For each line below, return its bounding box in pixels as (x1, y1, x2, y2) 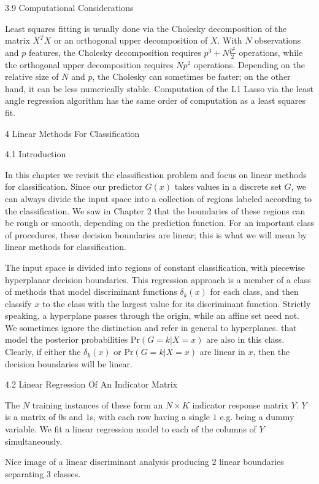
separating (5, 467, 44, 480)
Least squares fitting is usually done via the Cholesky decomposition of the (5, 21, 287, 34)
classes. (53, 467, 81, 480)
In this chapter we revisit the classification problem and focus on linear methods (5, 168, 307, 181)
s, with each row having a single (90, 410, 210, 423)
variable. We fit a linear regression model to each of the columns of (5, 423, 256, 435)
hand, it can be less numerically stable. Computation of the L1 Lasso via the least (5, 82, 313, 95)
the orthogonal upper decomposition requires (5, 58, 174, 71)
